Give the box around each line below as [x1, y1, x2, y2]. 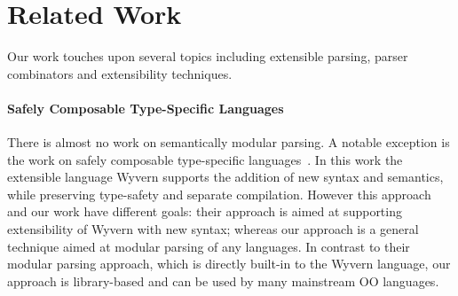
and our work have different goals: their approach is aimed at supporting [7, 202, 402, 221]
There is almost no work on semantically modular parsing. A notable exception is [7, 133, 450, 152]
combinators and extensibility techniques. [7, 64, 233, 82]
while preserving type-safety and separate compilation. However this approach [7, 184, 431, 203]
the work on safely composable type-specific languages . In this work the [7, 150, 403, 168]
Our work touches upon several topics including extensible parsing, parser [7, 47, 408, 66]
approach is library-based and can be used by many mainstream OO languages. [7, 271, 439, 290]
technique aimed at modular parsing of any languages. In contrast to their [7, 237, 410, 255]
